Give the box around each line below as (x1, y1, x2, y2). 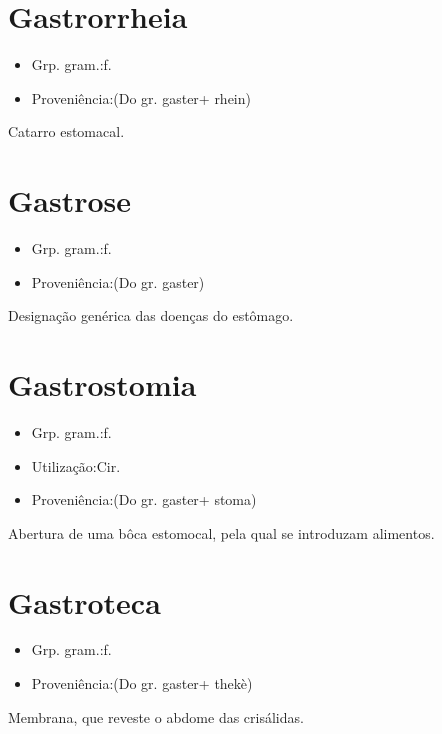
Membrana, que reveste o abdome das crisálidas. (8, 706, 304, 727)
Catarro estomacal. (8, 121, 125, 142)
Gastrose (8, 180, 132, 221)
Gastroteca (8, 581, 161, 622)
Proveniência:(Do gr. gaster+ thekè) (31, 673, 253, 694)
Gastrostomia (8, 364, 197, 404)
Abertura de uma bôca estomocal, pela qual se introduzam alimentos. (8, 522, 435, 543)
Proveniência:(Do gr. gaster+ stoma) (31, 489, 257, 510)
